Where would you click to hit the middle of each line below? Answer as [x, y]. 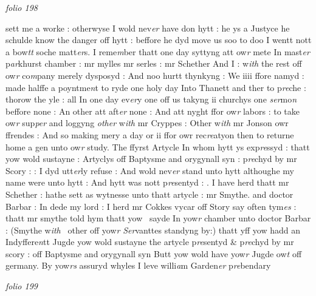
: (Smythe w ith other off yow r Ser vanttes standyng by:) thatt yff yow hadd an [153, 230]
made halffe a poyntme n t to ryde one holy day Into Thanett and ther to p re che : [156, 87]
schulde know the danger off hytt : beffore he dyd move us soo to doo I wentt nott [159, 40]
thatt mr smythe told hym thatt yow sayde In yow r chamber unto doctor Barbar [158, 218]
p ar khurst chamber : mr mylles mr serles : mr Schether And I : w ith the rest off [154, 63]
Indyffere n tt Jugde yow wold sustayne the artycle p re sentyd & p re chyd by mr [150, 242]
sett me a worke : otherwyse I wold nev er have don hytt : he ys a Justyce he [148, 28]
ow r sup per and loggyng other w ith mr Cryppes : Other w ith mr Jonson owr [147, 123]
